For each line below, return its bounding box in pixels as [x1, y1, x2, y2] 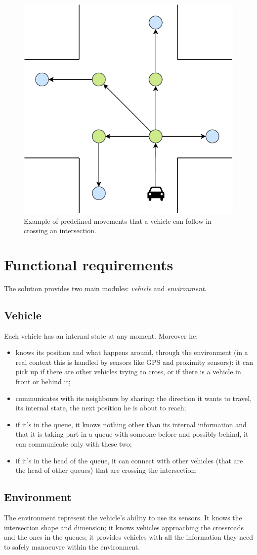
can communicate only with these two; [15, 439, 132, 449]
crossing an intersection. [24, 225, 96, 236]
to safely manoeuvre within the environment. [4, 541, 140, 552]
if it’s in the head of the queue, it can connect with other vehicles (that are [15, 455, 243, 465]
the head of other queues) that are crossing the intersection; [15, 465, 197, 475]
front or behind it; [15, 376, 71, 387]
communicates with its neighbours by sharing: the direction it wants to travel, [15, 393, 252, 403]
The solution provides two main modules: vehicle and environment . [4, 283, 207, 293]
